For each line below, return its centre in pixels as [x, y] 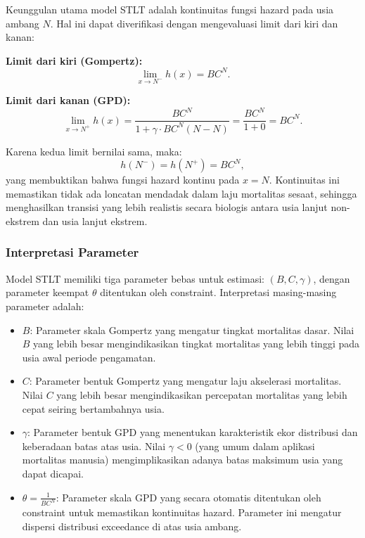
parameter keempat [47, 292]
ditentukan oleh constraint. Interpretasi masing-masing [218, 292]
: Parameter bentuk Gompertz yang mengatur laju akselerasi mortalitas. [185, 381]
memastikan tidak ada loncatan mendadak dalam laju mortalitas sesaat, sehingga [181, 193]
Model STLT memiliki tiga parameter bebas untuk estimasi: [135, 278]
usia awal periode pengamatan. [89, 357]
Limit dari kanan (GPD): [68, 100]
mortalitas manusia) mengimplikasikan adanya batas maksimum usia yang [182, 460]
